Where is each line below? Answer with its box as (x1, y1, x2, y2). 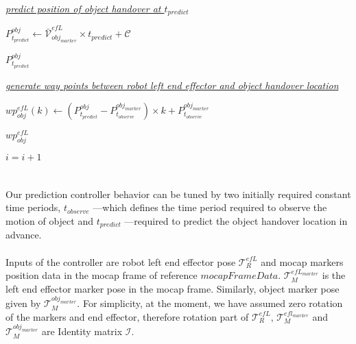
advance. (5, 228, 42, 242)
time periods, (5, 200, 61, 214)
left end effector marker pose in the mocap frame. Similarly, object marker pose (5, 281, 340, 295)
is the (322, 268, 346, 282)
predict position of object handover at (5, 1, 161, 15)
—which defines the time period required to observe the (93, 200, 327, 214)
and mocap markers (261, 254, 344, 269)
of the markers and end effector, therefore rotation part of (5, 309, 249, 323)
